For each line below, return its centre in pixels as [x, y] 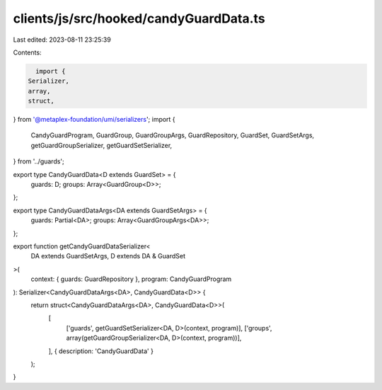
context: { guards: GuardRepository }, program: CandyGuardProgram [131, 279]
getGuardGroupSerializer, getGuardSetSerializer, [102, 145]
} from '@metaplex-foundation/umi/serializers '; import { [94, 120]
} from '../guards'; [39, 161]
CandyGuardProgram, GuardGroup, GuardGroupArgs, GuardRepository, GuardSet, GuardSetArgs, [173, 135]
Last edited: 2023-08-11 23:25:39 [62, 40]
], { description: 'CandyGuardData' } [101, 351]
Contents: [27, 52]
